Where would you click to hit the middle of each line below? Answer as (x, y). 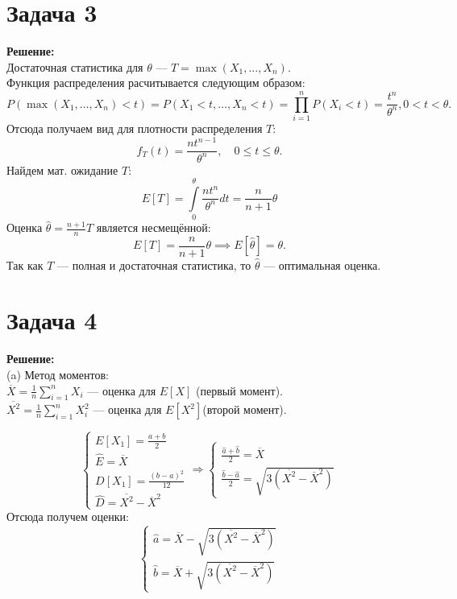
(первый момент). (239, 390)
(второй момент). (245, 409)
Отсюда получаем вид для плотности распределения (135, 128)
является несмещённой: (154, 227)
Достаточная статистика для (75, 66)
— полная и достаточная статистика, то (154, 264)
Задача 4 (52, 320)
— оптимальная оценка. (322, 264)
